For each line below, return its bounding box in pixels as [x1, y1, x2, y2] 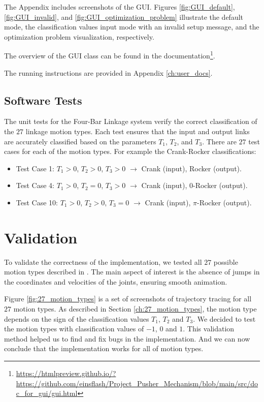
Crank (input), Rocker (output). [141, 163, 242, 173]
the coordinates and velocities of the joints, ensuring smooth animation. [4, 276, 227, 287]
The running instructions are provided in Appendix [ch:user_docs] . [4, 67, 213, 78]
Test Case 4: [16, 180, 54, 191]
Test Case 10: [16, 197, 58, 207]
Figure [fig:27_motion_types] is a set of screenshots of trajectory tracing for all [4, 293, 252, 304]
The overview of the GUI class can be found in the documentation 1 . [4, 49, 215, 61]
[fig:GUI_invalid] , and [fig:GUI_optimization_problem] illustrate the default [4, 11, 244, 22]
